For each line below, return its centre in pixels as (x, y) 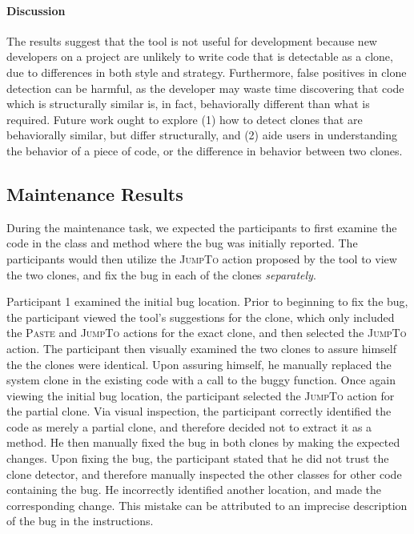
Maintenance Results (95, 193)
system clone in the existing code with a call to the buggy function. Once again (201, 380)
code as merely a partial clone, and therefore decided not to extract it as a (189, 426)
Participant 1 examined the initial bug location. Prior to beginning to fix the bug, (207, 301)
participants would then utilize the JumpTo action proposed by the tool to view (202, 258)
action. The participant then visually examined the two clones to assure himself (201, 348)
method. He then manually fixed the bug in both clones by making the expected (203, 442)
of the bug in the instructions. (80, 521)
